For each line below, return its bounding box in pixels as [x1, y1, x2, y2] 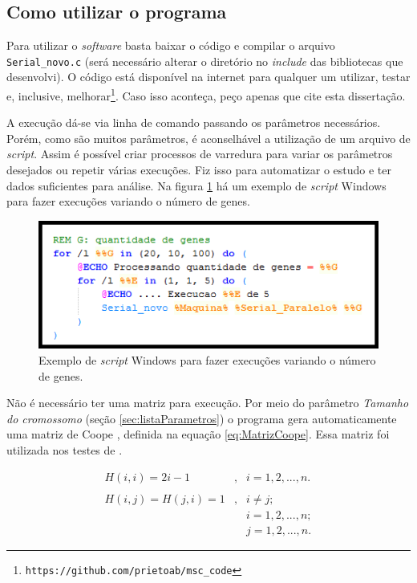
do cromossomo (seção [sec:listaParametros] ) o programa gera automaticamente [6, 410, 397, 426]
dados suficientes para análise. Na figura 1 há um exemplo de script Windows [6, 177, 387, 194]
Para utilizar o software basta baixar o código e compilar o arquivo [6, 37, 335, 54]
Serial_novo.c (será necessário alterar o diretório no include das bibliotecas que [6, 52, 403, 69]
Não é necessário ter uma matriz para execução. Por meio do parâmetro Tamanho [6, 394, 409, 411]
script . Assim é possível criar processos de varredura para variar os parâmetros [6, 145, 393, 162]
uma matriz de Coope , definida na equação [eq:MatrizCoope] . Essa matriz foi [6, 426, 390, 442]
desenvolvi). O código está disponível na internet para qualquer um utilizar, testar [6, 68, 411, 85]
